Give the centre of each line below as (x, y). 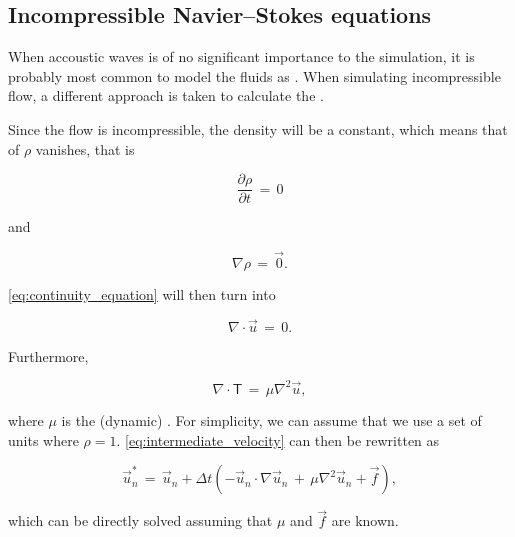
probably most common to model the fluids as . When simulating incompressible (254, 75)
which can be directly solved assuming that (140, 520)
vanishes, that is (85, 148)
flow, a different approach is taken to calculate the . (166, 95)
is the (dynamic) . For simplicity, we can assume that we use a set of (271, 419)
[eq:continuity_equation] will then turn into (142, 294)
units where (43, 439)
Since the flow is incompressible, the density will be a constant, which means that (258, 128)
